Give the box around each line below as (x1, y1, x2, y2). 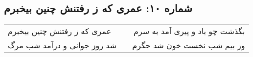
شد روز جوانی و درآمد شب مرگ (8, 39, 117, 51)
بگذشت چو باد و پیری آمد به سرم (133, 25, 245, 37)
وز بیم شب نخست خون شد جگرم (132, 39, 245, 51)
